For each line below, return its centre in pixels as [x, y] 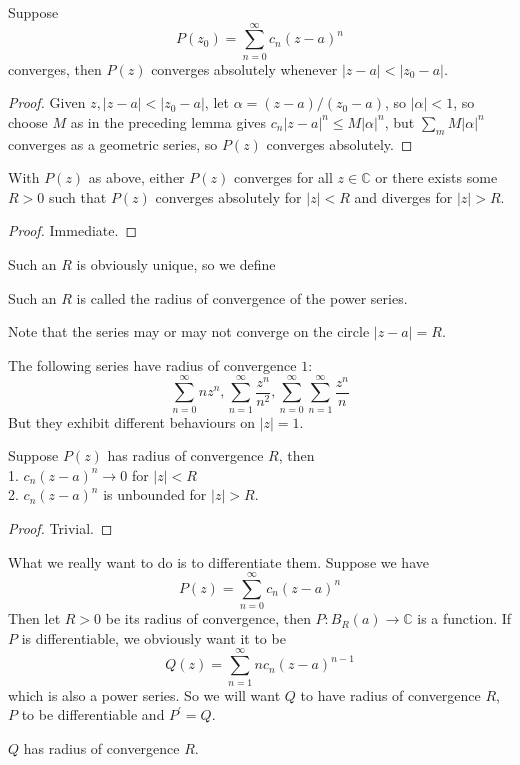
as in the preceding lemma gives [168, 121]
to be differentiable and [93, 714]
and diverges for [403, 196]
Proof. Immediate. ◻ [72, 230]
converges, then [55, 68]
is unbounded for [155, 494]
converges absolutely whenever [244, 68]
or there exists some [436, 177]
